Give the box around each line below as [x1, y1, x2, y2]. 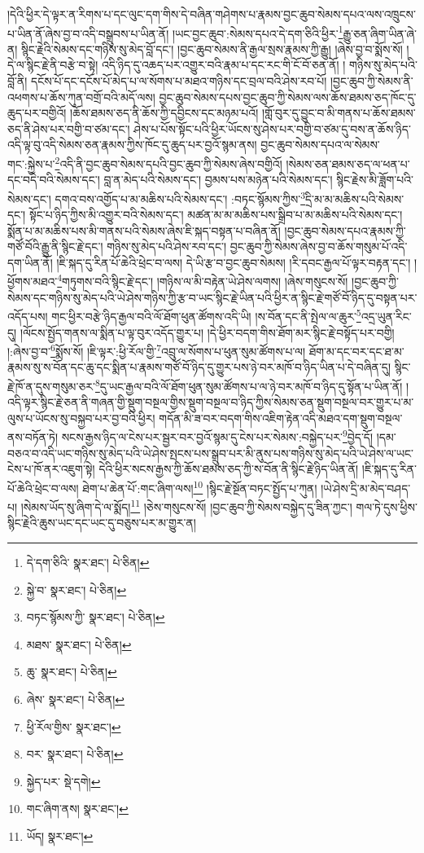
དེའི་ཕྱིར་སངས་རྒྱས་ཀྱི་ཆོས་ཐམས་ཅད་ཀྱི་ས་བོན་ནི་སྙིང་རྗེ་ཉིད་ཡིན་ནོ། [98, 460, 359, 477]
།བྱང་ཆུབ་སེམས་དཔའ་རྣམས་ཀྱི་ [284, 222, 406, 239]
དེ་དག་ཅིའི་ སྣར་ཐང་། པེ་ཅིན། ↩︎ [26, 553, 150, 570]
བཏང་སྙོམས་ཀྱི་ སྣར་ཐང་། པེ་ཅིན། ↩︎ [26, 609, 165, 626]
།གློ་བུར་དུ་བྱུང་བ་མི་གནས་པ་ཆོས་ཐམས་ [261, 104, 416, 121]
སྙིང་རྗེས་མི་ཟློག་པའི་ [336, 171, 413, 188]
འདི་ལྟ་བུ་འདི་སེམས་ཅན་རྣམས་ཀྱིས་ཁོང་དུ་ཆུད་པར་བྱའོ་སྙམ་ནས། [7, 136, 257, 153]
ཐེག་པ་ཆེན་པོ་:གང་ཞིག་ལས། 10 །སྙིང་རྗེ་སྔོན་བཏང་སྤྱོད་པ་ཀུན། [82, 477, 317, 496]
